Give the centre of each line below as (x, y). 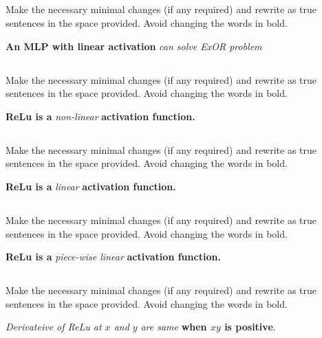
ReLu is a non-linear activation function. (100, 116)
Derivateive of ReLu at (54, 327)
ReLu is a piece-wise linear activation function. (113, 257)
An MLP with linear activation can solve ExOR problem (134, 46)
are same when (174, 327)
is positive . (250, 327)
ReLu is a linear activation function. (91, 186)
